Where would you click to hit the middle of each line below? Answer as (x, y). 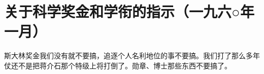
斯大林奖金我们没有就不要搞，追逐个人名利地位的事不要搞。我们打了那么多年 (132, 55)
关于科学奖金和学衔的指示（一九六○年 (129, 11)
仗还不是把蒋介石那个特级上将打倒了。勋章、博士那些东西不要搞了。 (118, 65)
